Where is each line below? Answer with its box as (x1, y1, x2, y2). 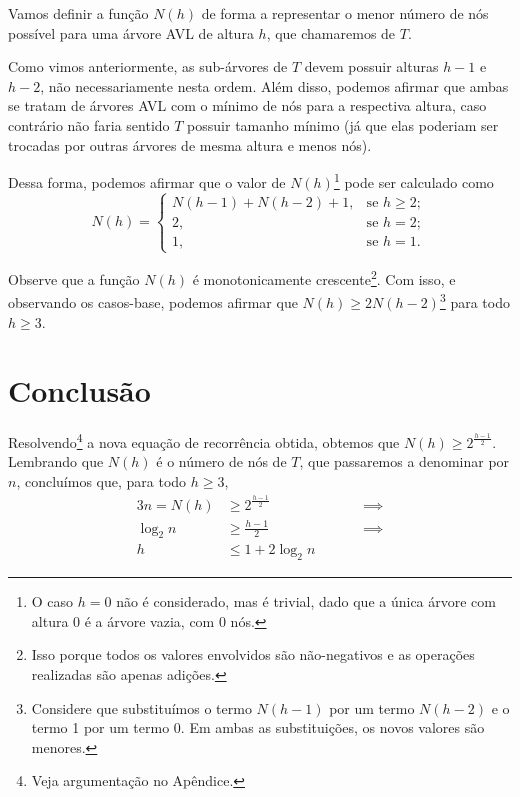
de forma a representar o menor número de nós (201, 3, 489, 23)
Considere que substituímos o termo (31, 697, 252, 718)
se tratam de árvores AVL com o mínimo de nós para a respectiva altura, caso (8, 95, 487, 116)
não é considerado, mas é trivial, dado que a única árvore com (116, 591, 496, 612)
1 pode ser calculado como (333, 169, 494, 192)
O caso (31, 591, 74, 612)
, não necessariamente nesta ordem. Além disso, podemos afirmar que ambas (40, 75, 509, 96)
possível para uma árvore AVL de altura (8, 22, 254, 43)
